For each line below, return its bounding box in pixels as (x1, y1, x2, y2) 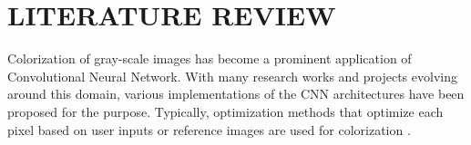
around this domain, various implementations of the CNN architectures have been (7, 84, 465, 103)
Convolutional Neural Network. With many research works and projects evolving (7, 66, 457, 85)
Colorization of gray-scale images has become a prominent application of (7, 49, 412, 68)
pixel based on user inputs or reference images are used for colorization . (7, 120, 411, 139)
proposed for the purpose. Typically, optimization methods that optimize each (7, 101, 444, 121)
